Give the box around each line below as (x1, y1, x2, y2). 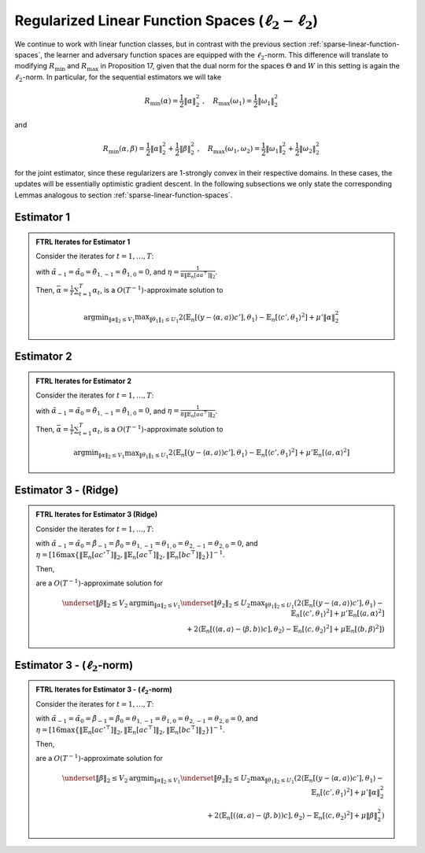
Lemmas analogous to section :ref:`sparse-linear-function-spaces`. (14, 190, 233, 200)
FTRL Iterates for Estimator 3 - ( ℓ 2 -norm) (35, 685, 172, 696)
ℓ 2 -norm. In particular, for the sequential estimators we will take (14, 72, 222, 83)
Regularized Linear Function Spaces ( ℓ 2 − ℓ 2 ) (14, 12, 319, 31)
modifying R (14, 61, 55, 71)
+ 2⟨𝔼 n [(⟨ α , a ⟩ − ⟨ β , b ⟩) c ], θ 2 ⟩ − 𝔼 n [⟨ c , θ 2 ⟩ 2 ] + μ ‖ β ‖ (207, 810, 378, 822)
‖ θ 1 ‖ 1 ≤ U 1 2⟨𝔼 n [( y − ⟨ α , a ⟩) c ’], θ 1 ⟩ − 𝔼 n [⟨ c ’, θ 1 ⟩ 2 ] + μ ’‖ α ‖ (149, 311, 336, 324)
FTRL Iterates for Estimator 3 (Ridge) (35, 510, 158, 519)
